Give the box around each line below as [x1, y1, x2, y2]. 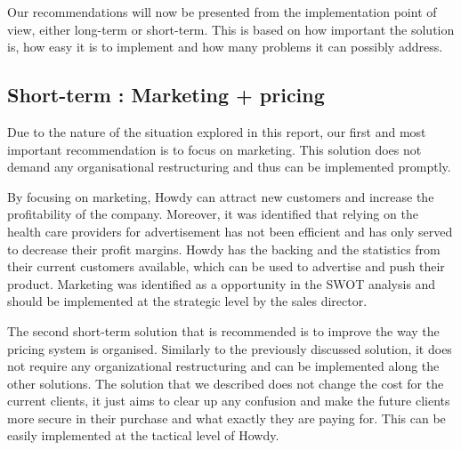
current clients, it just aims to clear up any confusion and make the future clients [7, 391, 450, 410]
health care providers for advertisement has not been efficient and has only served [7, 221, 453, 240]
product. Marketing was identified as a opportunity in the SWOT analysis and [7, 274, 436, 293]
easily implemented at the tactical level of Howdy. [7, 426, 279, 445]
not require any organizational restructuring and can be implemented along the [7, 357, 440, 375]
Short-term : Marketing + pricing [7, 81, 325, 108]
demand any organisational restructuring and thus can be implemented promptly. [7, 157, 451, 176]
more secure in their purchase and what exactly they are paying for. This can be [7, 408, 446, 427]
